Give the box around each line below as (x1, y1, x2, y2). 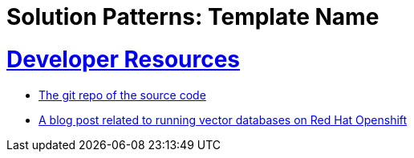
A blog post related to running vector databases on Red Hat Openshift (39, 112, 408, 127)
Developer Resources (6, 45, 241, 73)
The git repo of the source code (39, 87, 206, 102)
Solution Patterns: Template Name (6, 3, 379, 30)
